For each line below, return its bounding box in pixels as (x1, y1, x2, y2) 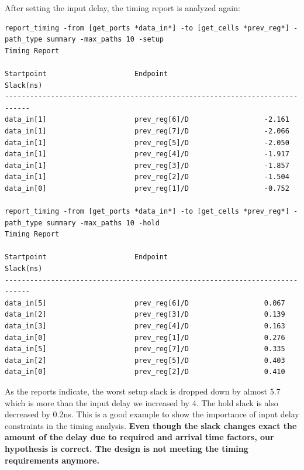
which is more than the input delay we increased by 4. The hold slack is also (5, 396, 278, 409)
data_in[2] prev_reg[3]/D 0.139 (5, 310, 285, 319)
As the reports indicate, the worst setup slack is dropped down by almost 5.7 (5, 385, 281, 397)
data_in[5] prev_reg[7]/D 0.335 (5, 345, 285, 354)
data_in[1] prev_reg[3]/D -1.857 (5, 161, 289, 170)
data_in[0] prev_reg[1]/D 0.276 (5, 333, 285, 342)
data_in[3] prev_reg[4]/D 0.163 (5, 322, 285, 331)
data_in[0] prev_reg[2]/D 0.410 (5, 368, 285, 376)
